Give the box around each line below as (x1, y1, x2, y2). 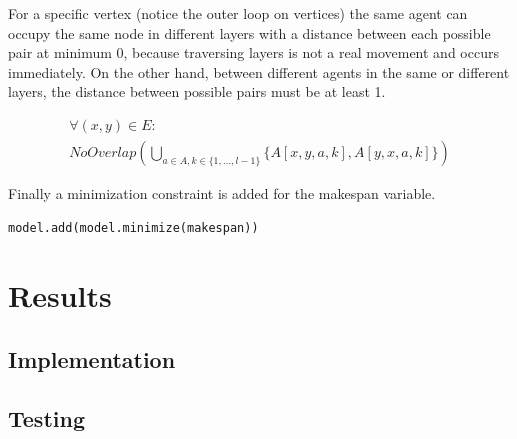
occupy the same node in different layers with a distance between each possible (8, 22, 491, 43)
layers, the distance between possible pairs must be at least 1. (8, 81, 386, 102)
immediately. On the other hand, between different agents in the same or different (8, 61, 510, 82)
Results (8, 275, 112, 316)
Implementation (8, 343, 176, 374)
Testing (8, 402, 85, 433)
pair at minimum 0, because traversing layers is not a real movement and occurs (8, 42, 499, 63)
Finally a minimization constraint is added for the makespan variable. (8, 183, 436, 204)
